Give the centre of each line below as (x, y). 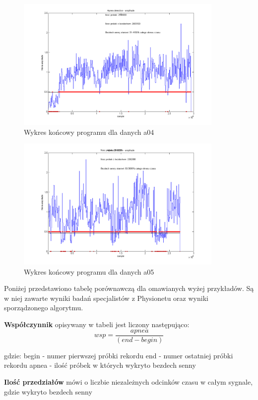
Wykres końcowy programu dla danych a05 (89, 271)
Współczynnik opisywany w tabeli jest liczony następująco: (97, 324)
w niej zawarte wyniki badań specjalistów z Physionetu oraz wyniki (106, 298)
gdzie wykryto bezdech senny (48, 391)
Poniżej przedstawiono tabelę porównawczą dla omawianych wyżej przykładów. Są (129, 288)
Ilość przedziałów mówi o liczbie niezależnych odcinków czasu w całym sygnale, (129, 381)
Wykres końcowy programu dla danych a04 (89, 132)
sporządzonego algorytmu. (44, 308)
